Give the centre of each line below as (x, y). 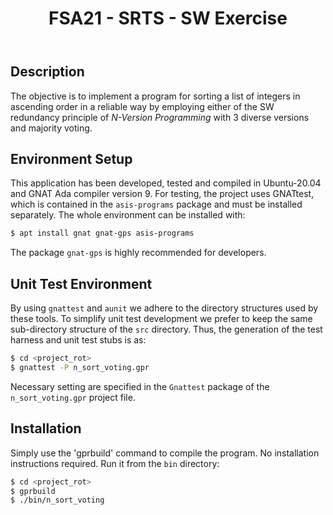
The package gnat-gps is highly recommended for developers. (138, 253)
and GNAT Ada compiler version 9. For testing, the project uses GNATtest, (162, 194)
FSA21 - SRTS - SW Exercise (168, 18)
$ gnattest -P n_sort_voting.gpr (80, 367)
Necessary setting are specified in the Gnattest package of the (140, 386)
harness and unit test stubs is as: (78, 340)
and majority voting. (51, 128)
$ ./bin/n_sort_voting (57, 500)
